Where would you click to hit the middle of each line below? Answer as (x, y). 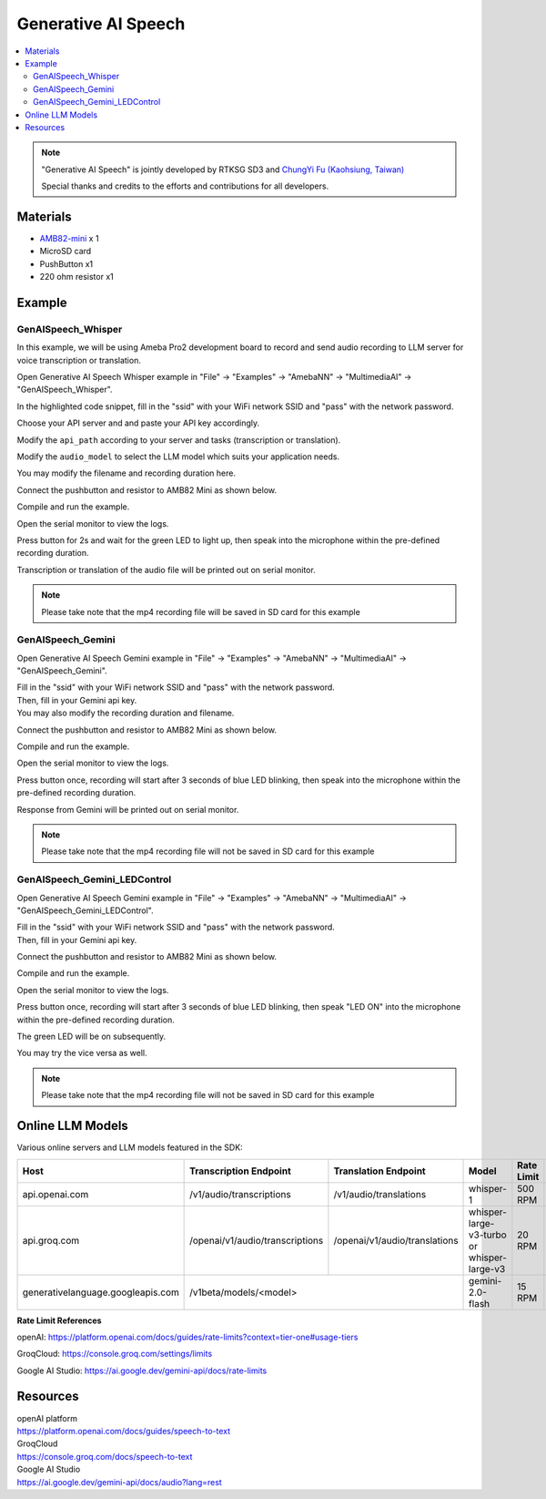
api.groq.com (51, 1240)
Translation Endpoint (380, 1171)
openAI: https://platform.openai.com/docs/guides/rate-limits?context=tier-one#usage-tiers (187, 1337)
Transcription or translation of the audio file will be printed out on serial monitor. (166, 570)
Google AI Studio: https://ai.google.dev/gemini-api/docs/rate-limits (142, 1371)
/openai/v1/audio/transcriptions (257, 1240)
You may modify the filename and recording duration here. (126, 473)
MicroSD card (66, 252)
